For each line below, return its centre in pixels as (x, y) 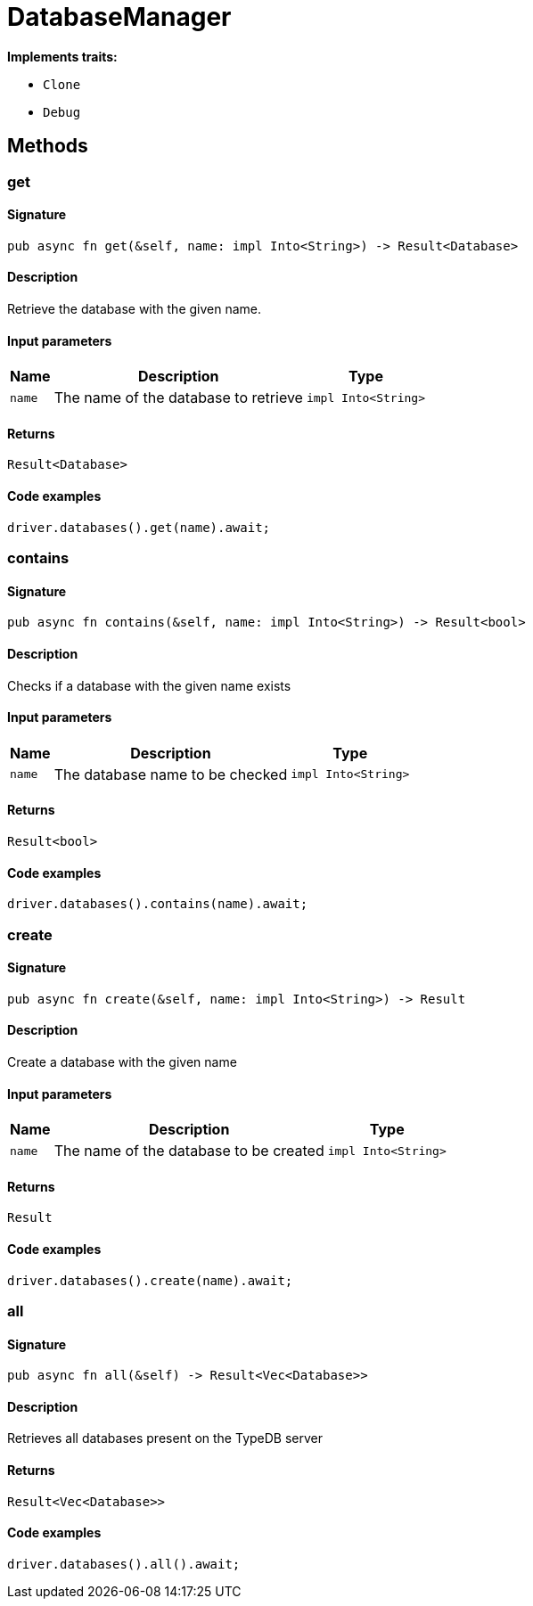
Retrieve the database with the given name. (135, 309)
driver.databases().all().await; (124, 1564)
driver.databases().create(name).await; (150, 1280)
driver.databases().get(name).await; (139, 527)
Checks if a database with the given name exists (149, 685)
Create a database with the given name (122, 1061)
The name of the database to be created (189, 1151)
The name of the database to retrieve (178, 398)
